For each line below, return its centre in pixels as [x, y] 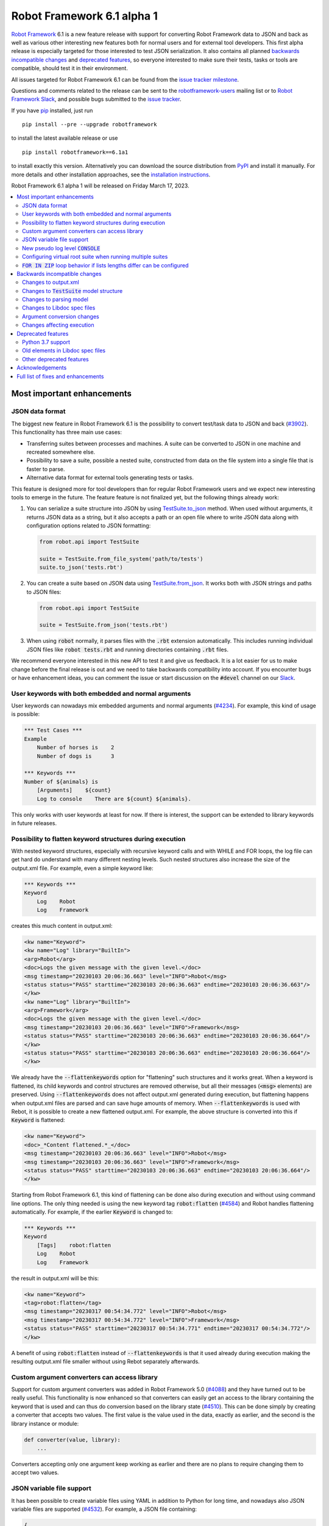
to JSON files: [44, 591]
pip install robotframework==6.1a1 [75, 152]
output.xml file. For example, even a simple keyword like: [82, 868]
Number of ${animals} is [61, 782]
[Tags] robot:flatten [74, 1245]
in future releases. [34, 823]
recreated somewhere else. [61, 452]
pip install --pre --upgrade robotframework [90, 125]
